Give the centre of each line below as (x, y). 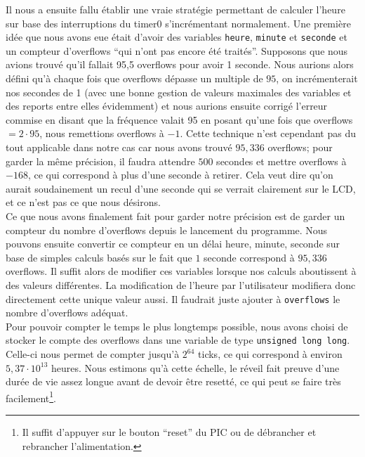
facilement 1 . (31, 397)
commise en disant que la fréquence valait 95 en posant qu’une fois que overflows (179, 119)
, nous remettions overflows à (102, 133)
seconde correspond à (249, 257)
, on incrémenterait (317, 78)
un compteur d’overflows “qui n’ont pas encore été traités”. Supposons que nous (177, 50)
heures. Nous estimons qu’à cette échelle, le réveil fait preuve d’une (195, 367)
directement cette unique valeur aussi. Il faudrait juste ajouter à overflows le (173, 298)
